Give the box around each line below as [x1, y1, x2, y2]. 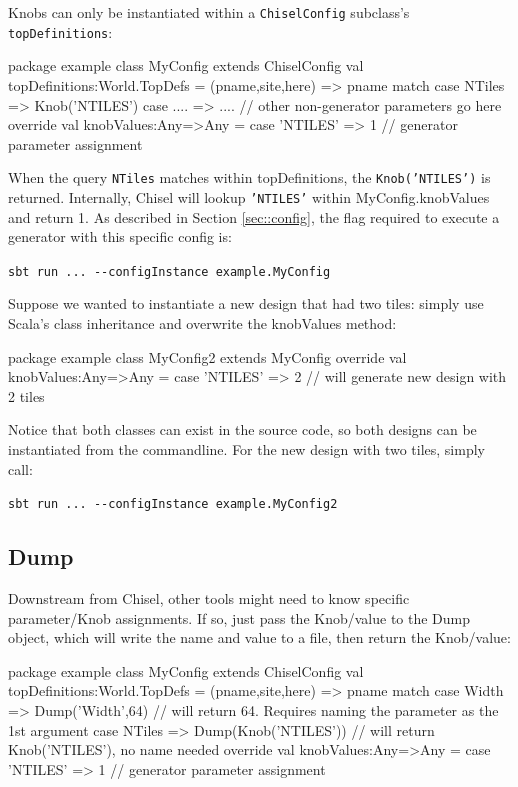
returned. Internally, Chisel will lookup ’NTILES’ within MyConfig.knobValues [8, 186, 490, 207]
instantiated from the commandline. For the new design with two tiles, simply [8, 439, 485, 459]
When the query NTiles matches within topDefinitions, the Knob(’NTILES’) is [8, 167, 491, 188]
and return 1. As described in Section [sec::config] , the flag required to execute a [8, 206, 500, 227]
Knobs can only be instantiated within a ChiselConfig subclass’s [8, 2, 410, 22]
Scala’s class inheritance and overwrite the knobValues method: [8, 313, 397, 334]
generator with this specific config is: [8, 226, 232, 247]
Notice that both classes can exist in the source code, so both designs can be [8, 419, 477, 440]
